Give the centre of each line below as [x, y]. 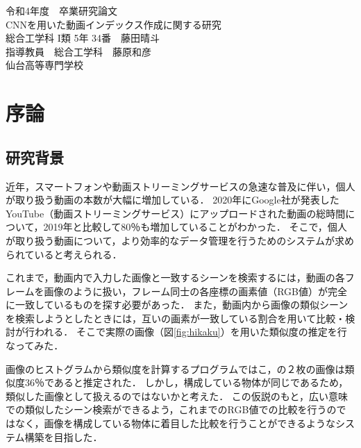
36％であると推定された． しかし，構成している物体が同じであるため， [186, 382]
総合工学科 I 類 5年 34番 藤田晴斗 [83, 38]
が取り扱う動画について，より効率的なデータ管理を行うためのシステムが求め [180, 240]
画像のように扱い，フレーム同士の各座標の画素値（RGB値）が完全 [195, 291]
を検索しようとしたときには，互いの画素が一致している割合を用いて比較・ [176, 318]
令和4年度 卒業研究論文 [61, 10]
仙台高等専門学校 [44, 65]
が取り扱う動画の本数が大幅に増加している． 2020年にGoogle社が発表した [173, 200]
